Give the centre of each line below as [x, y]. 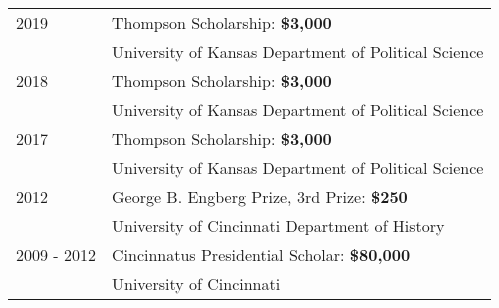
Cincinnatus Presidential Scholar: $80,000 [261, 254]
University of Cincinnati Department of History [278, 225]
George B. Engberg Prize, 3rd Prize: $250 [259, 196]
